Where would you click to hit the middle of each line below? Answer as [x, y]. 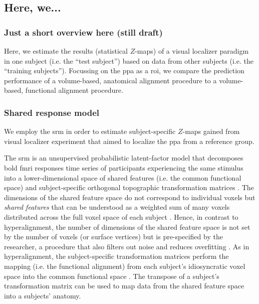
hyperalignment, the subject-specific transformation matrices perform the [116, 256]
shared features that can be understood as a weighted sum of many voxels [117, 207]
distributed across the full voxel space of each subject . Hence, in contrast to [121, 216]
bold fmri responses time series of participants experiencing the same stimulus [124, 167]
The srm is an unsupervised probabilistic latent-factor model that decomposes [124, 158]
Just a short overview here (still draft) [83, 32]
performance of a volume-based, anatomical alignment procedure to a [110, 80]
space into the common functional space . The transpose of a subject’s [112, 276]
